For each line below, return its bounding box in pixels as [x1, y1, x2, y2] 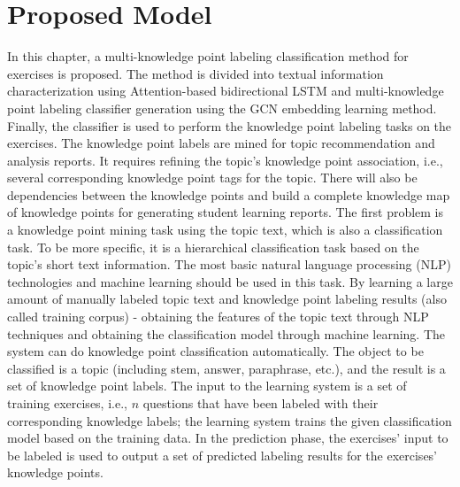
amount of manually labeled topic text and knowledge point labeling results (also [7, 290, 447, 308]
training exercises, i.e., [7, 394, 127, 412]
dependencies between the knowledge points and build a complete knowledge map [7, 185, 450, 204]
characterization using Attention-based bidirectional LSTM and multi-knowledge [7, 81, 444, 100]
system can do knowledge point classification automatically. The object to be [7, 342, 424, 360]
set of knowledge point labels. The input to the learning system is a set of [7, 376, 407, 395]
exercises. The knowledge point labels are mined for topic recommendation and [7, 134, 435, 152]
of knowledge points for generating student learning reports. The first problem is [7, 203, 444, 221]
